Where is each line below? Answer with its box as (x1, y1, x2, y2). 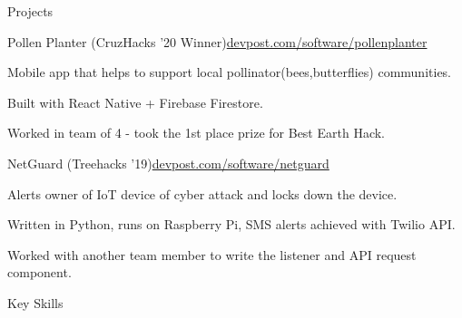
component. (7, 263, 72, 282)
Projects (7, 2, 54, 20)
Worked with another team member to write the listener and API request (7, 245, 417, 264)
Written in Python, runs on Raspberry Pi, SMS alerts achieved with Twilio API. (7, 215, 456, 234)
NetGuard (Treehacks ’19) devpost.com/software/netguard (7, 153, 329, 172)
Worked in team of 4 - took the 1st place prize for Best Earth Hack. (7, 123, 385, 142)
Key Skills (7, 293, 64, 312)
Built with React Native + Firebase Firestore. (7, 92, 263, 111)
